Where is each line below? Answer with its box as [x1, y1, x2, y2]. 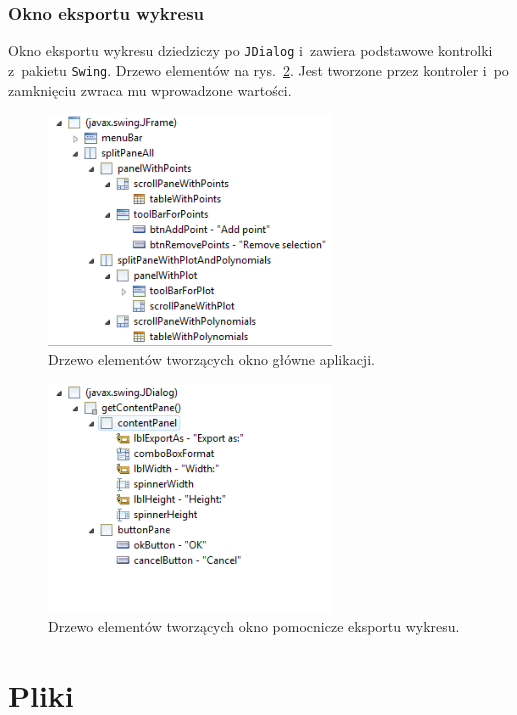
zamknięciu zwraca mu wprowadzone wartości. [8, 79, 292, 100]
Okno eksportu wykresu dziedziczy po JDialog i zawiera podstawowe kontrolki [8, 40, 493, 61]
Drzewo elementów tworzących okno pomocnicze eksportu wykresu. [48, 616, 460, 637]
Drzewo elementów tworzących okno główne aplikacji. [48, 349, 375, 370]
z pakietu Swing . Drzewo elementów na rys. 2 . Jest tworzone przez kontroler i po [8, 59, 509, 80]
